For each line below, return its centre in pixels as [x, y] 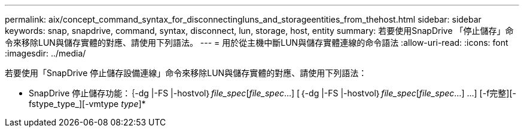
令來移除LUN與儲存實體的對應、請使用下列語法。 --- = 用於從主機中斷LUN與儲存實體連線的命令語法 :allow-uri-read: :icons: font [257, 43]
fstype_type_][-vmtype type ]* [87, 104]
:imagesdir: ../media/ [45, 53]
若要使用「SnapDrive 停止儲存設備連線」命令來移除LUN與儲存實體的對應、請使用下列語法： [186, 73]
